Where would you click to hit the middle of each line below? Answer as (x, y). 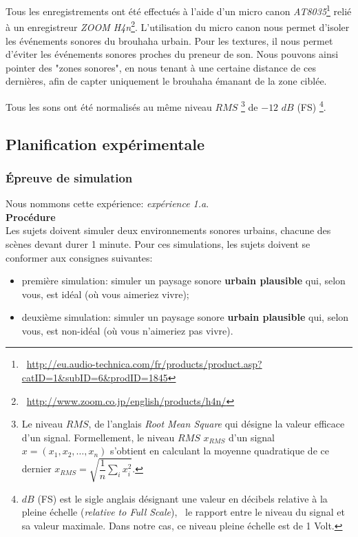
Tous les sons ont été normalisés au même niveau (109, 106)
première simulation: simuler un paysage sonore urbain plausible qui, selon (183, 281)
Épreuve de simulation (69, 177)
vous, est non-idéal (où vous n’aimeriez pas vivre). (127, 330)
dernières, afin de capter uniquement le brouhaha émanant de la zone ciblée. (166, 81)
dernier (36, 468)
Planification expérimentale (105, 144)
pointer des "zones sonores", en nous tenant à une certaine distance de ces (161, 67)
